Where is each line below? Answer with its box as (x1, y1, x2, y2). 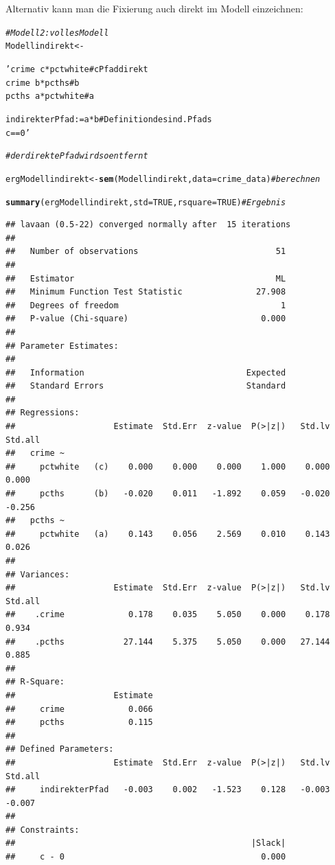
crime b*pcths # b (5, 78, 80, 88)
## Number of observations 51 (5, 246, 286, 257)
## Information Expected (5, 367, 286, 378)
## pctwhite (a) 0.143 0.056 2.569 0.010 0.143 (5, 529, 330, 539)
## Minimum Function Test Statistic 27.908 (5, 287, 286, 297)
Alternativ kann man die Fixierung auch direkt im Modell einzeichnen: (5, 1, 303, 15)
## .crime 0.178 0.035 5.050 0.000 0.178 (5, 610, 330, 620)
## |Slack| (5, 838, 286, 849)
